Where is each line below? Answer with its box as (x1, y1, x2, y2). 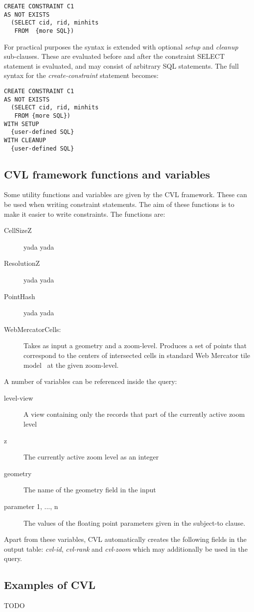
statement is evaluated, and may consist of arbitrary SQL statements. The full (4, 60, 239, 71)
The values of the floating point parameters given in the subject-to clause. (23, 517, 246, 528)
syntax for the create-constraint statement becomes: (4, 70, 159, 80)
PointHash (4, 291, 35, 301)
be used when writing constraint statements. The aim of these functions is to (4, 199, 234, 209)
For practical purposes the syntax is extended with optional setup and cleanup (4, 41, 238, 51)
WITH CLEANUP (4, 136, 46, 144)
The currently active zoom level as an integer (23, 452, 159, 462)
